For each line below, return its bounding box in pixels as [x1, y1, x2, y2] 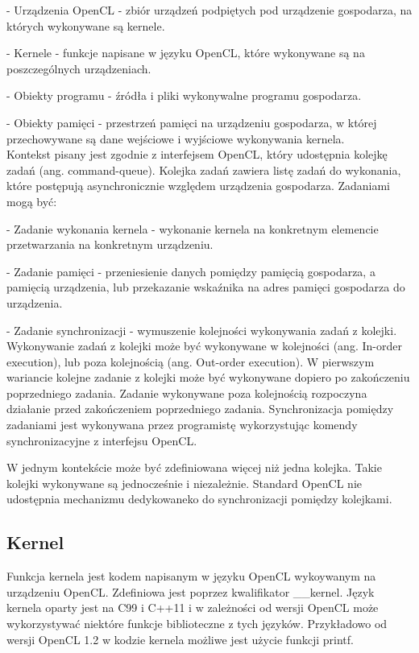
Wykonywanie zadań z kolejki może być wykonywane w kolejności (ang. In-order [6, 337, 402, 354]
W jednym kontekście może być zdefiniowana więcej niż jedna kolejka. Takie [6, 459, 382, 476]
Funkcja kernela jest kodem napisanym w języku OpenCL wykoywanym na [6, 568, 376, 585]
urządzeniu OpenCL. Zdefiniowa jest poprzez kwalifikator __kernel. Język [6, 583, 375, 600]
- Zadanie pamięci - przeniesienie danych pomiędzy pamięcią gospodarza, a [6, 262, 375, 279]
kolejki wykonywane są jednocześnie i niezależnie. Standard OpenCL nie [6, 474, 362, 491]
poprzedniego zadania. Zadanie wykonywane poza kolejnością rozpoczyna [6, 384, 367, 401]
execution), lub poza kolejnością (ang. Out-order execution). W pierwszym [6, 353, 375, 370]
